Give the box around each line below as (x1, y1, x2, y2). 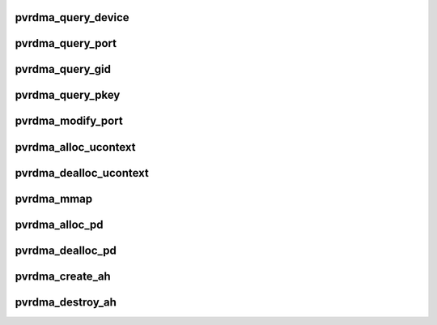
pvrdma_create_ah (15, 269, 111, 283)
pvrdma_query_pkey (15, 88, 121, 102)
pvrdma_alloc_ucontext (15, 140, 137, 154)
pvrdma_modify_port (15, 114, 123, 128)
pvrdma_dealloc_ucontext (15, 166, 149, 180)
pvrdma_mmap (15, 191, 93, 206)
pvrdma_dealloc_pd (15, 243, 117, 257)
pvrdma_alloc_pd (15, 217, 104, 231)
